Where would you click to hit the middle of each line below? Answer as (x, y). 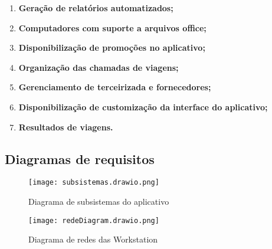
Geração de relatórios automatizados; (96, 8)
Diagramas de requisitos (80, 158)
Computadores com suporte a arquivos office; (112, 27)
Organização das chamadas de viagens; (99, 67)
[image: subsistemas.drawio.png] (94, 183)
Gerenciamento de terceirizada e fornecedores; (115, 87)
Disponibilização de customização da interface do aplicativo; (143, 107)
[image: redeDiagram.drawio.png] (94, 220)
